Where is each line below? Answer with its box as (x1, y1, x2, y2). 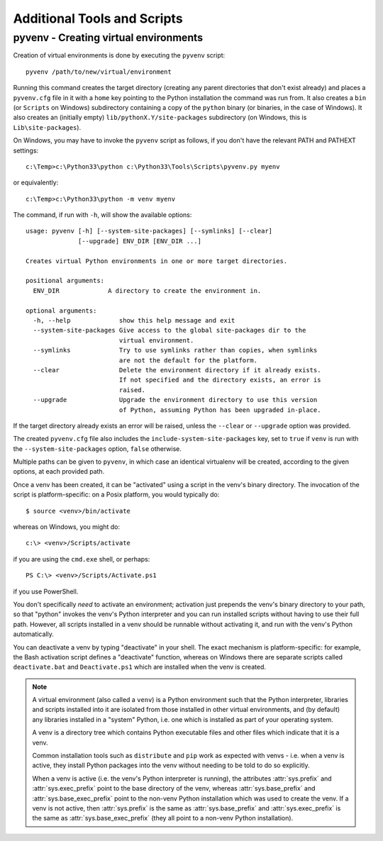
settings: (13, 146, 39, 155)
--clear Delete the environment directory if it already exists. (33, 366, 321, 374)
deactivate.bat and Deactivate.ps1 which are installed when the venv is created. (13, 663, 266, 672)
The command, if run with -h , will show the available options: (13, 211, 192, 219)
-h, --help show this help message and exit (33, 316, 235, 324)
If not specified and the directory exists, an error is (118, 376, 321, 384)
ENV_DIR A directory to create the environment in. (33, 286, 262, 294)
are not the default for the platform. (118, 356, 258, 364)
